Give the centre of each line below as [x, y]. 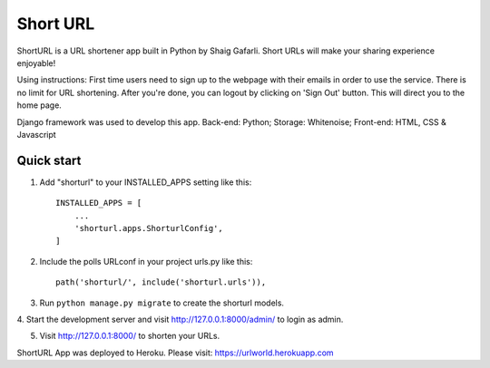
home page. [39, 105]
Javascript [36, 134]
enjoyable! [36, 63]
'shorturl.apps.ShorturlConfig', [149, 228]
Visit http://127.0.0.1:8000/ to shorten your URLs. [130, 336]
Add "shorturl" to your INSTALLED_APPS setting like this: [146, 182]
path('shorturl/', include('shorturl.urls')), [161, 282]
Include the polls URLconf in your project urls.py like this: [146, 261]
